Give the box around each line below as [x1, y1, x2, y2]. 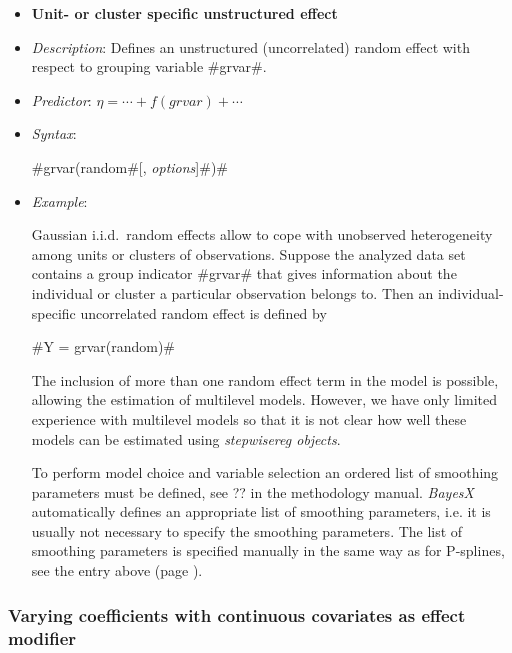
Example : [31, 190, 88, 211]
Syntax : [31, 123, 77, 144]
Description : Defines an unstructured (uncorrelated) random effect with [31, 36, 470, 57]
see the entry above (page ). [31, 560, 203, 581]
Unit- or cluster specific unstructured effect [31, 3, 338, 23]
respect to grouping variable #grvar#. [31, 56, 267, 77]
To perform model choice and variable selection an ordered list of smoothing [31, 462, 499, 483]
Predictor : [31, 89, 92, 110]
